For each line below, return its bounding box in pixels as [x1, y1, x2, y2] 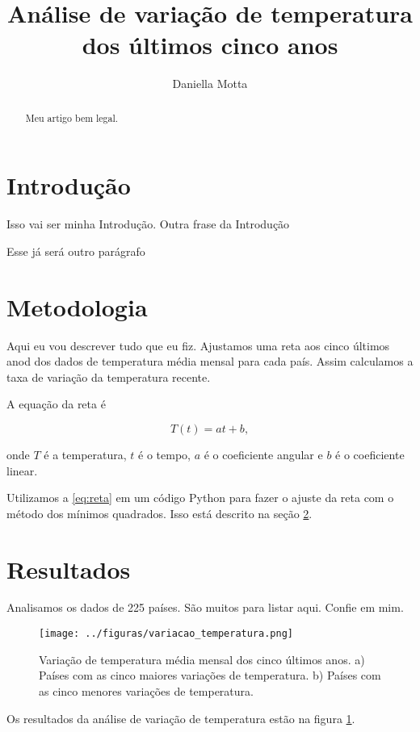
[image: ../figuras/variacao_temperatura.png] [39, 628, 293, 640]
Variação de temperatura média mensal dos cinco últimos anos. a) [39, 650, 365, 667]
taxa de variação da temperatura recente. [6, 368, 211, 385]
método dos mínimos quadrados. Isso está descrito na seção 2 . [6, 504, 313, 521]
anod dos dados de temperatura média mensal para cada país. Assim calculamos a [6, 353, 414, 370]
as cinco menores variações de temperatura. [39, 682, 254, 699]
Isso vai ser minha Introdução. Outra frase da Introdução [6, 215, 290, 232]
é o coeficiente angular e [204, 445, 323, 462]
